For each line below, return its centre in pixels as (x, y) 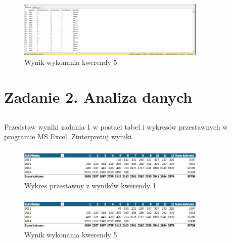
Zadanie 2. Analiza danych (98, 97)
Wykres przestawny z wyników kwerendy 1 (90, 185)
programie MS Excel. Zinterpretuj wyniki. (69, 136)
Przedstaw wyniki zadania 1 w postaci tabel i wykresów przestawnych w (116, 126)
